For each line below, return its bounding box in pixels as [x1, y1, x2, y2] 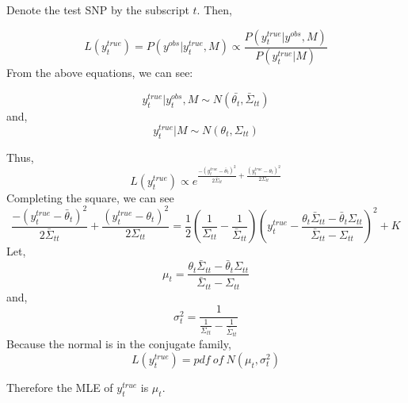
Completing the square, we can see [6, 189, 174, 205]
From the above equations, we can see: [6, 64, 193, 81]
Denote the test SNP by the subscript [6, 2, 189, 17]
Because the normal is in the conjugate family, [6, 336, 231, 352]
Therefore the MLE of [6, 378, 113, 395]
